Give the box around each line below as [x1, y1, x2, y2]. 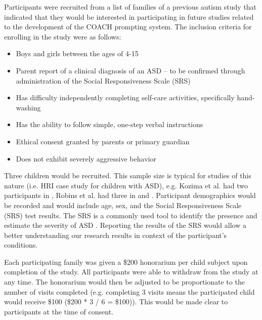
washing [16, 102, 41, 112]
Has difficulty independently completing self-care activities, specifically [16, 92, 235, 103]
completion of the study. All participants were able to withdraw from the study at [4, 266, 258, 277]
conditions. [4, 239, 38, 250]
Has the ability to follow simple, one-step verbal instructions [16, 119, 203, 130]
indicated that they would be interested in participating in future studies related [4, 11, 254, 22]
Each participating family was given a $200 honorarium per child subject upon [4, 256, 248, 267]
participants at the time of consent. [4, 306, 114, 316]
